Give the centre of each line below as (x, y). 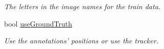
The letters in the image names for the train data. (83, 6)
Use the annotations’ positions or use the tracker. (81, 41)
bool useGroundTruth (38, 23)
